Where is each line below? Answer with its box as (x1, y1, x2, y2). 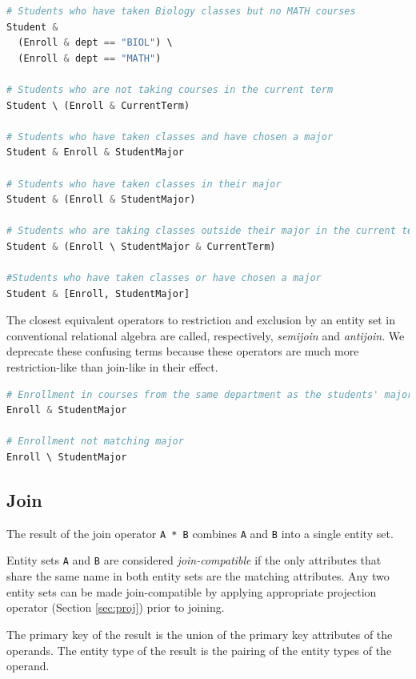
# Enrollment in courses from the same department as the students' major (6, 388, 414, 400)
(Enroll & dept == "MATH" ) (18, 52, 162, 64)
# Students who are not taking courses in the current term (6, 83, 334, 95)
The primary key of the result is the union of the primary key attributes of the (6, 625, 393, 642)
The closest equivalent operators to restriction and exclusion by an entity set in (6, 311, 395, 328)
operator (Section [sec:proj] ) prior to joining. (6, 599, 225, 616)
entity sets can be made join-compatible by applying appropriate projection (6, 583, 377, 600)
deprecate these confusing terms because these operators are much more (6, 343, 359, 360)
